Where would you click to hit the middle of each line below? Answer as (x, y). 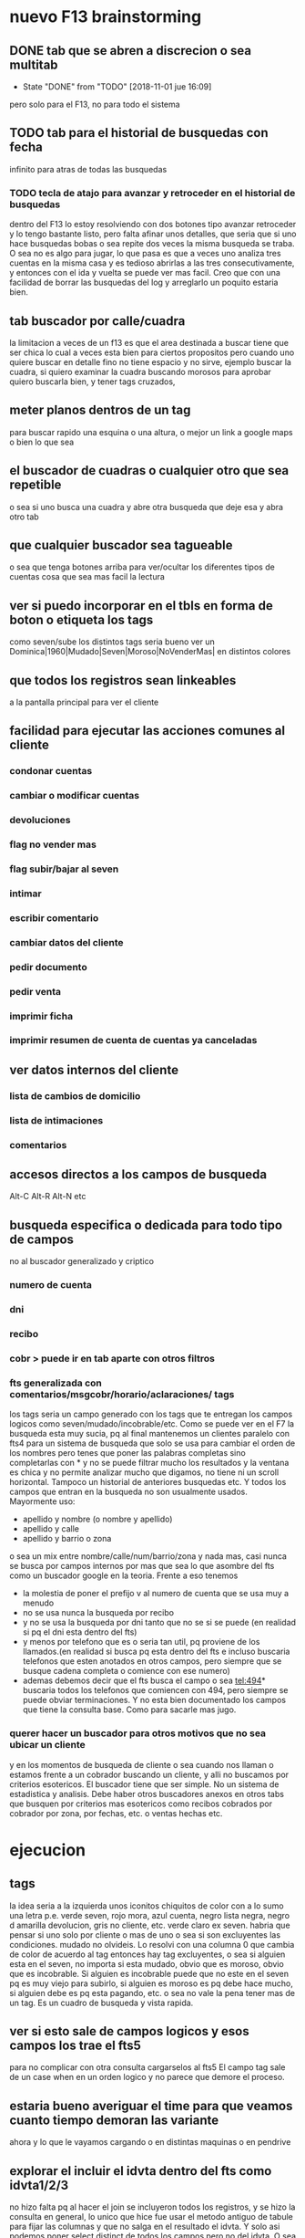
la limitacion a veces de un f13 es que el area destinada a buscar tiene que (149, 342)
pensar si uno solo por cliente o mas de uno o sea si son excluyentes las (145, 1935)
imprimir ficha (41, 1016)
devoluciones (40, 821)
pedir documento (49, 967)
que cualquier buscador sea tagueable (121, 545)
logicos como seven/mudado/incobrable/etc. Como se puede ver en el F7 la (152, 1424)
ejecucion (48, 1850)
